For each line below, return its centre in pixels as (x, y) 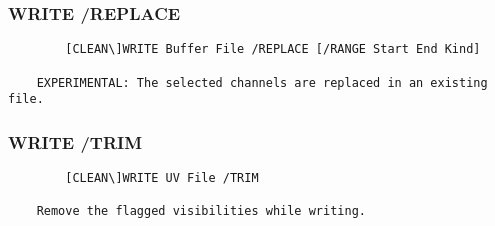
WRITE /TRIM (75, 141)
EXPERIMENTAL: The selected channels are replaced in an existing (262, 82)
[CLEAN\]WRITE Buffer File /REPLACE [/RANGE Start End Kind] (273, 49)
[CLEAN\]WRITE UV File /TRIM (162, 178)
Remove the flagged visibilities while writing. (201, 211)
